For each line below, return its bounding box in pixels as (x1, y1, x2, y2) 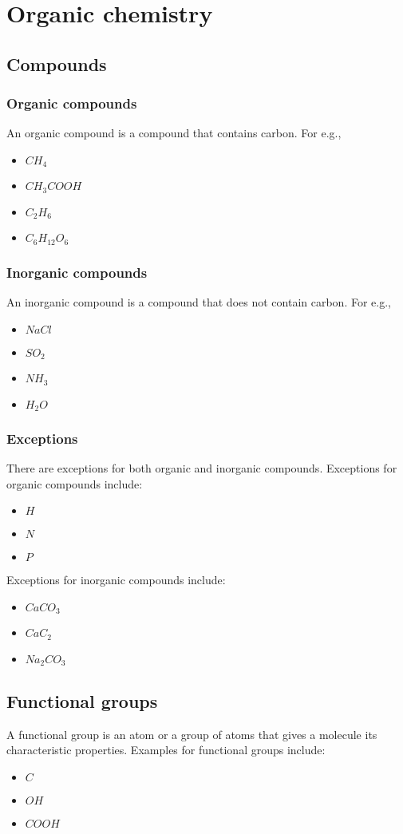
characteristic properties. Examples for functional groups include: (6, 741, 326, 758)
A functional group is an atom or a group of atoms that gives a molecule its (6, 725, 377, 742)
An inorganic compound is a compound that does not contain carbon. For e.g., (6, 294, 391, 310)
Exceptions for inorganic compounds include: (6, 571, 226, 588)
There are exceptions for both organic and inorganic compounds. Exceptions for (6, 460, 397, 476)
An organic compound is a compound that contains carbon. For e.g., (6, 125, 342, 141)
